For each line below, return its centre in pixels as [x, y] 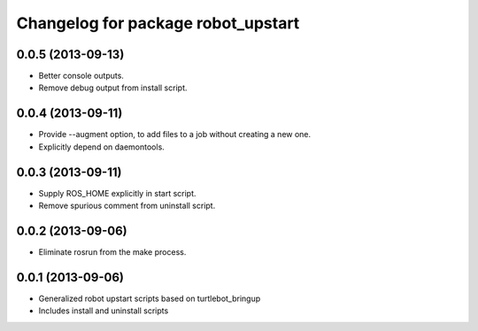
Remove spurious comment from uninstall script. [127, 206]
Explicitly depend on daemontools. [102, 147]
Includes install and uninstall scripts [104, 311]
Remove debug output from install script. [113, 88]
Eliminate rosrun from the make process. [112, 251]
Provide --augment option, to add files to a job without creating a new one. [175, 135]
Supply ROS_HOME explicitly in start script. [117, 193]
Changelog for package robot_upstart [158, 23]
